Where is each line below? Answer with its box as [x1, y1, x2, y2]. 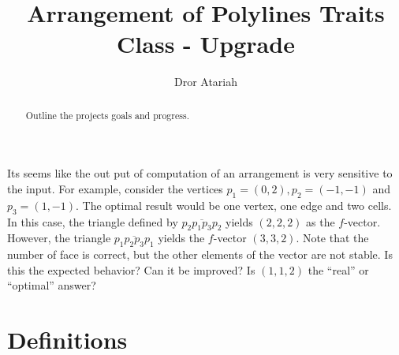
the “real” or [308, 261, 369, 278]
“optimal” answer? [7, 277, 96, 293]
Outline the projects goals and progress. [25, 108, 189, 121]
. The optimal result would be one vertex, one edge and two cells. [76, 196, 392, 213]
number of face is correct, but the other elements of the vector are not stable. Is [7, 246, 393, 263]
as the [306, 213, 335, 230]
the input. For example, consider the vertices [7, 180, 223, 196]
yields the [158, 230, 205, 246]
